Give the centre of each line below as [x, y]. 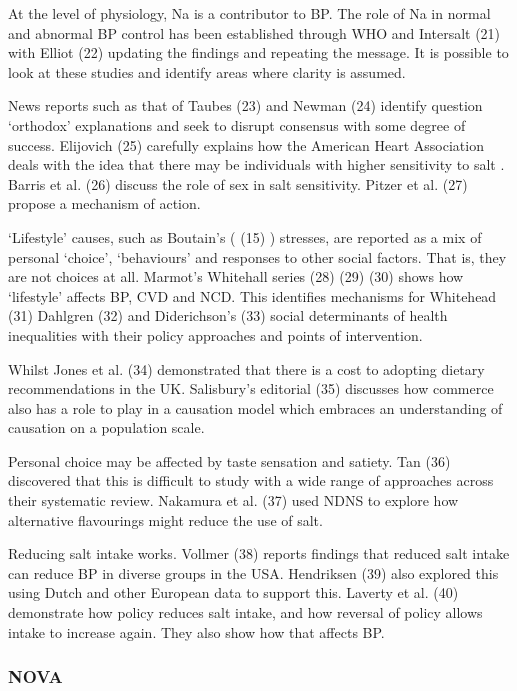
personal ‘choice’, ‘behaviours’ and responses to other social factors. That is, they [257, 256]
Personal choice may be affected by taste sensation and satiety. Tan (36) [229, 460]
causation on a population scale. [106, 427]
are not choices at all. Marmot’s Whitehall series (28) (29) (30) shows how [236, 276]
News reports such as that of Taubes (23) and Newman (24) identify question [245, 105]
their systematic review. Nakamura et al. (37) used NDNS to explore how [233, 500]
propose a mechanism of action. [104, 203]
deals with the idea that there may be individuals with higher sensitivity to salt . [256, 164]
